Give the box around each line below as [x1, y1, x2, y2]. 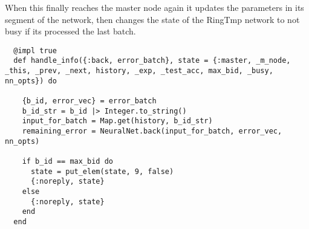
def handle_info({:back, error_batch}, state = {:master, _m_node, [13, 56, 291, 65]
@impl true [13, 46, 57, 55]
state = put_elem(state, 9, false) [30, 167, 174, 176]
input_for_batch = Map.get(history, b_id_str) [22, 117, 213, 126]
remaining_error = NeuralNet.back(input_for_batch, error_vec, [22, 127, 282, 136]
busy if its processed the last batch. [5, 25, 136, 37]
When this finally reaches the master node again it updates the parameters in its [5, 1, 304, 13]
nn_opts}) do [5, 76, 57, 85]
